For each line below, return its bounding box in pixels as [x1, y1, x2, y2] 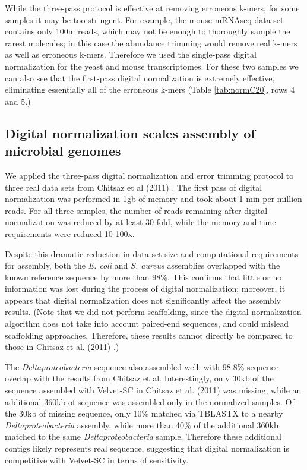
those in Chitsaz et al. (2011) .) [5, 340, 119, 353]
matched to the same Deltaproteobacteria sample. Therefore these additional [5, 430, 281, 443]
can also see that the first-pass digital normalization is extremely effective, [5, 71, 275, 84]
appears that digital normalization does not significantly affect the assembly [5, 294, 281, 306]
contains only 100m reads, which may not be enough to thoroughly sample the [5, 25, 290, 37]
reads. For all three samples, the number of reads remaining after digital [5, 204, 268, 216]
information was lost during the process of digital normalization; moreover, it [5, 282, 286, 295]
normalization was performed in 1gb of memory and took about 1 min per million [5, 193, 302, 205]
